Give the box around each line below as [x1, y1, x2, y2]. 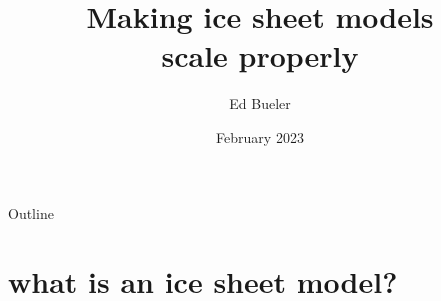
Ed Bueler [229, 93, 291, 114]
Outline [8, 202, 54, 223]
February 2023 [216, 126, 304, 147]
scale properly [161, 35, 359, 76]
